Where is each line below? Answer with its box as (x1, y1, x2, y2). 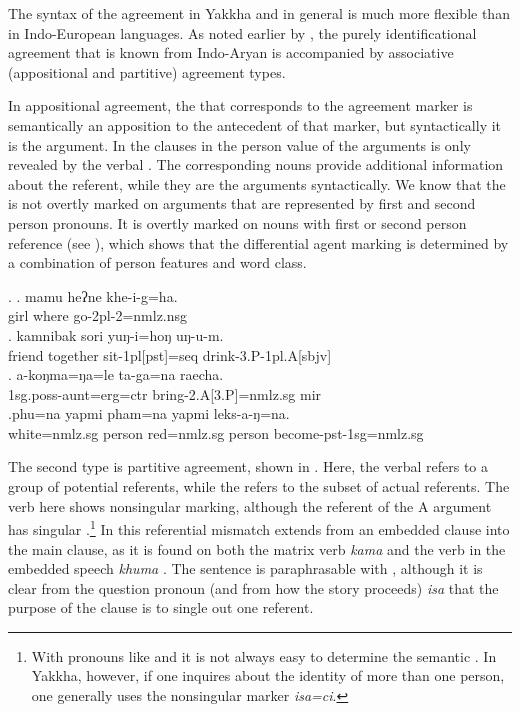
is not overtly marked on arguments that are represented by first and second (8, 193, 476, 214)
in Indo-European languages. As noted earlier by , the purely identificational (8, 22, 477, 43)
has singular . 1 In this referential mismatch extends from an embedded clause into (8, 516, 510, 539)
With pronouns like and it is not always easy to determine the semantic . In (31, 645, 497, 666)
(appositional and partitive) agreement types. (8, 61, 286, 82)
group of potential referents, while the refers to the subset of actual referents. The (8, 476, 510, 497)
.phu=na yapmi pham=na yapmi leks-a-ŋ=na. (8, 403, 290, 424)
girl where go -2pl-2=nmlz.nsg (8, 305, 188, 326)
